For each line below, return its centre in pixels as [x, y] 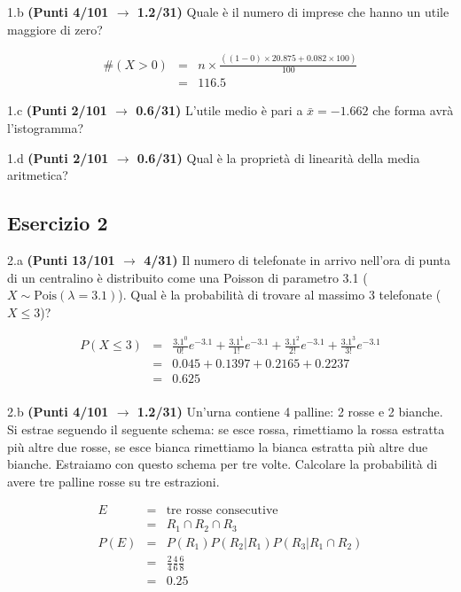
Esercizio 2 [58, 223]
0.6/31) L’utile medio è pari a [219, 110]
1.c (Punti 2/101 [57, 110]
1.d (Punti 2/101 [58, 157]
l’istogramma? [46, 127]
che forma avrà [413, 110]
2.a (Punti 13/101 [61, 259]
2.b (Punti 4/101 [58, 412]
